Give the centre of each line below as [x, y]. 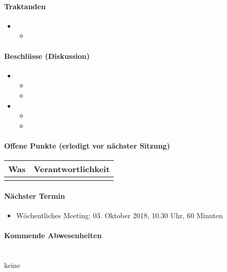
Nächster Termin [35, 195]
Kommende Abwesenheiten [53, 235]
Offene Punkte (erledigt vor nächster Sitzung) [87, 145]
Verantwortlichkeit [72, 169]
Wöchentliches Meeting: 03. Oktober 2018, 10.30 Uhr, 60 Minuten [119, 215]
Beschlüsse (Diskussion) [47, 56]
